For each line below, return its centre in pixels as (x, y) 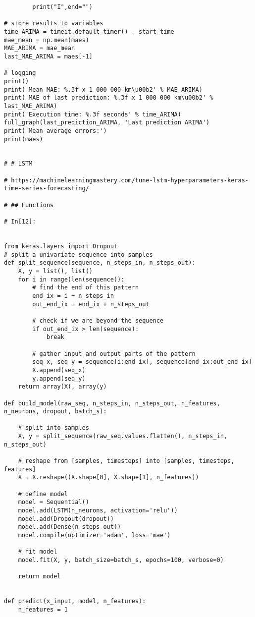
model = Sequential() (53, 502)
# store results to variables (54, 24)
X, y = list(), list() (55, 271)
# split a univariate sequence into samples (78, 254)
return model (39, 577)
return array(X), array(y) (62, 387)
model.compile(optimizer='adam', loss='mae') (94, 535)
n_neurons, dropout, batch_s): (55, 412)
